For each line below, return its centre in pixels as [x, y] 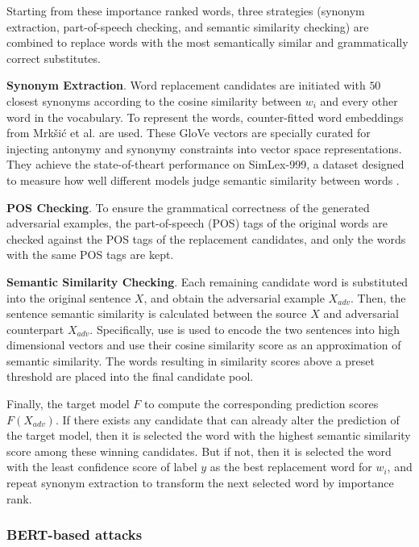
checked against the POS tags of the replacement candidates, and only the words [206, 238]
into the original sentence [69, 297]
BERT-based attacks [75, 534]
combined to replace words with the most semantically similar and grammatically [207, 42]
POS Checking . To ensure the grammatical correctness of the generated [188, 207]
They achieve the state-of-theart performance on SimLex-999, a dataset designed [205, 164]
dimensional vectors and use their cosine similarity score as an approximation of [204, 345]
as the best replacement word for [291, 467]
